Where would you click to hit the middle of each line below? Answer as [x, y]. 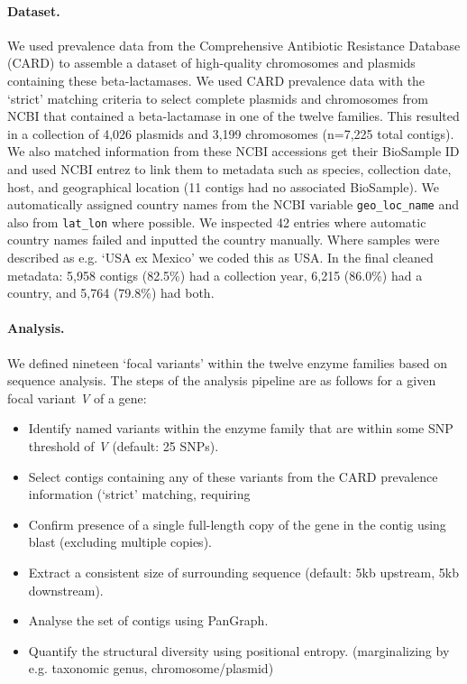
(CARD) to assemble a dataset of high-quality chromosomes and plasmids [211, 63]
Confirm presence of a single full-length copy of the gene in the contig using [237, 524]
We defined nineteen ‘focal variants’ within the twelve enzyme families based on [227, 362]
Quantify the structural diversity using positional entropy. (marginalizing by [239, 650]
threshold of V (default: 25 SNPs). [124, 446]
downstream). [66, 590]
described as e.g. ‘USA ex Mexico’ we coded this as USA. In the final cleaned [220, 258]
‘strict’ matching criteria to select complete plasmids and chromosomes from [218, 98]
